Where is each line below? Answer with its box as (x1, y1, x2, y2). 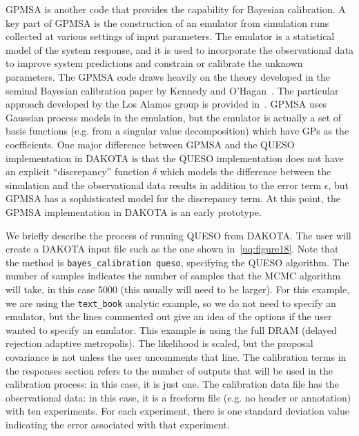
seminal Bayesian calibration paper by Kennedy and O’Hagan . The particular (6, 83, 339, 97)
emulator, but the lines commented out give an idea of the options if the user (6, 309, 332, 324)
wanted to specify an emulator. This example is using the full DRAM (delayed (6, 322, 337, 337)
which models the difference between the (159, 164, 331, 179)
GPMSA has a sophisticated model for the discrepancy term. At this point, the (6, 191, 340, 206)
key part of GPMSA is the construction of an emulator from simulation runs (6, 15, 329, 30)
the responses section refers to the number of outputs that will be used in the (6, 363, 333, 377)
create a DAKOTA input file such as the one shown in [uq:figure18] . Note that (6, 241, 339, 256)
